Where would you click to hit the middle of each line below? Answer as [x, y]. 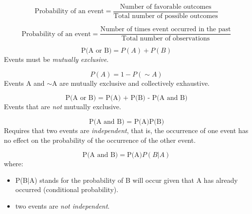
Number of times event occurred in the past [166, 29]
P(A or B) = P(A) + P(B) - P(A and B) [126, 98]
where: [14, 164]
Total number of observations [166, 39]
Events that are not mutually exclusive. [63, 107]
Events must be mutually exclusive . [56, 59]
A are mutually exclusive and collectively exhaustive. [131, 83]
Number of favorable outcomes [166, 7]
